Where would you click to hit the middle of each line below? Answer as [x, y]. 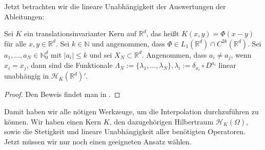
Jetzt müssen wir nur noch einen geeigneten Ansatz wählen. [98, 141]
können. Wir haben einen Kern [53, 121]
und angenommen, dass [128, 43]
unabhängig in [27, 76]
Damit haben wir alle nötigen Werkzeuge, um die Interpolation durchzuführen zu [131, 111]
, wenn [241, 54]
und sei [101, 54]
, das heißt [163, 33]
